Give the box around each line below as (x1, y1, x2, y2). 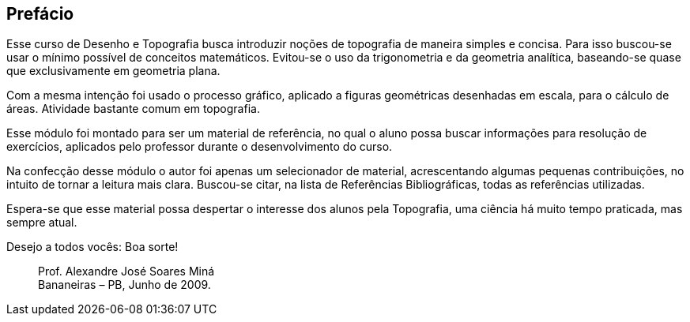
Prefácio (6, 4, 74, 24)
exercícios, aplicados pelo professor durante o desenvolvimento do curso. (6, 140, 393, 154)
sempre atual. (6, 215, 77, 230)
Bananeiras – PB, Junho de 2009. (38, 278, 211, 292)
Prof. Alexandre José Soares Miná (38, 264, 215, 279)
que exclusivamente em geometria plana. (6, 64, 221, 78)
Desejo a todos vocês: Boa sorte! (6, 240, 179, 254)
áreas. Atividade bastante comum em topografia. (6, 102, 260, 116)
